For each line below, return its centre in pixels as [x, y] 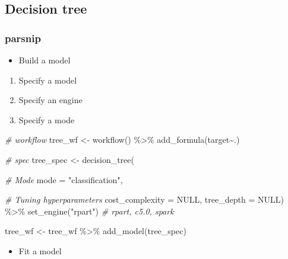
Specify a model [48, 80]
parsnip [23, 38]
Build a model [45, 60]
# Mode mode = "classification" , [64, 179]
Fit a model [40, 250]
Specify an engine [50, 100]
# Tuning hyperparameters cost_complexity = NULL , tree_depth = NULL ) [144, 199]
